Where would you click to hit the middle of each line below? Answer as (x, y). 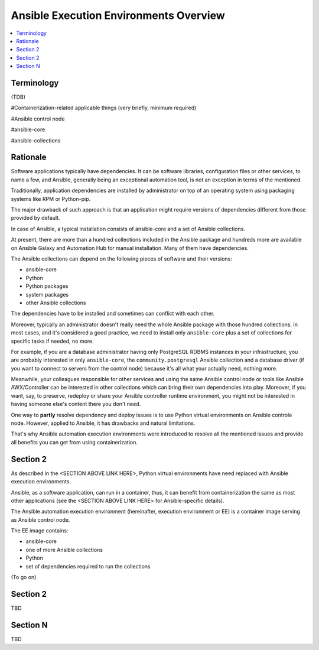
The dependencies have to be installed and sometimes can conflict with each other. (113, 314)
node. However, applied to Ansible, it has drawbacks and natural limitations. (103, 423)
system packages (47, 294)
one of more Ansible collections (64, 550)
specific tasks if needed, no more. (52, 341)
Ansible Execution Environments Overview (118, 15)
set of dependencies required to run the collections (88, 566)
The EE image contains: (40, 531)
